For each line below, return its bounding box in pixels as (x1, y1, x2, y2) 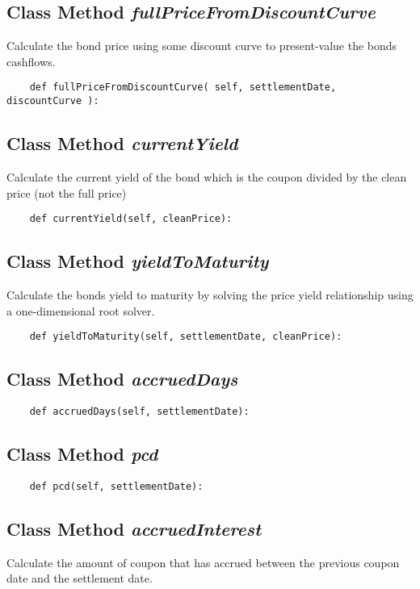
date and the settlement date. (6, 570, 153, 587)
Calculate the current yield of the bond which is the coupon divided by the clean (6, 168, 407, 185)
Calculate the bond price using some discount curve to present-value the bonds (6, 37, 397, 54)
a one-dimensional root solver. (6, 302, 155, 319)
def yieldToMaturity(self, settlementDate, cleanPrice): (29, 331, 342, 343)
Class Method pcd (6, 441, 158, 466)
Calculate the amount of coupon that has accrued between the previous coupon (6, 553, 400, 570)
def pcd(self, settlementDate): (29, 480, 204, 492)
